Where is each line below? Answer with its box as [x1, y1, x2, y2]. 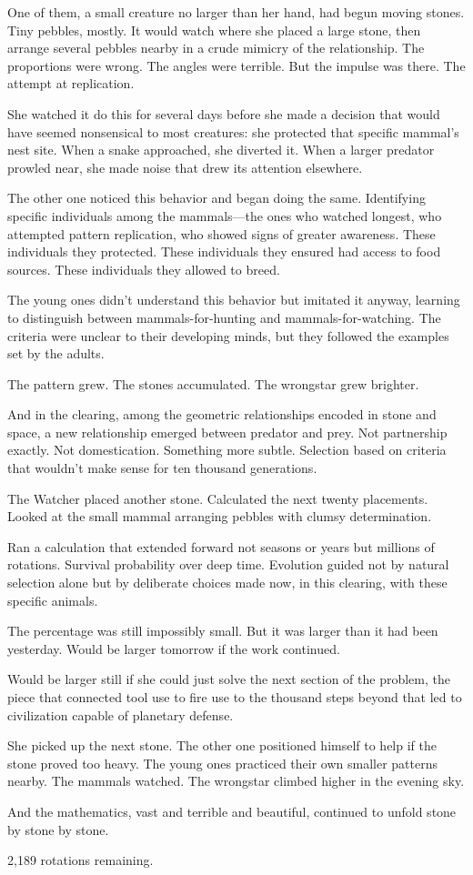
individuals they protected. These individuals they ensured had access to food [7, 242, 441, 261]
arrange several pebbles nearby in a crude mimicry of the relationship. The [7, 38, 425, 57]
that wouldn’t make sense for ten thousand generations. [7, 458, 317, 478]
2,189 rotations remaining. [7, 850, 154, 870]
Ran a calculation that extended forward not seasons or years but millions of [7, 537, 435, 556]
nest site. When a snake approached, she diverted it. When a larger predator [7, 140, 435, 159]
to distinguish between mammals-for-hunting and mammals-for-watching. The [7, 307, 441, 327]
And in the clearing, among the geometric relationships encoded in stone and [7, 405, 437, 424]
